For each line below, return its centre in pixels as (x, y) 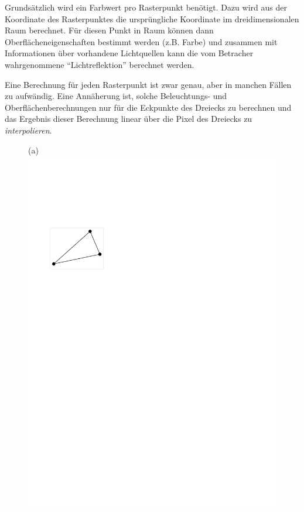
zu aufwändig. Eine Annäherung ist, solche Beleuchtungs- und (116, 96)
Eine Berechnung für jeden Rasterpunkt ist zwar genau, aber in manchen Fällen (148, 84)
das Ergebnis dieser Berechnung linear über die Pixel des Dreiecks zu (129, 119)
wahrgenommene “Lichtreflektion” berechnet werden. (100, 64)
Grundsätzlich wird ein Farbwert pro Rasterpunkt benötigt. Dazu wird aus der (146, 7)
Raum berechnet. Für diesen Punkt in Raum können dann (109, 30)
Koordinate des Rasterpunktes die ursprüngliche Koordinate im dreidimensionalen (152, 18)
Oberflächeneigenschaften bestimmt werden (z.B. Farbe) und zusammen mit (141, 41)
